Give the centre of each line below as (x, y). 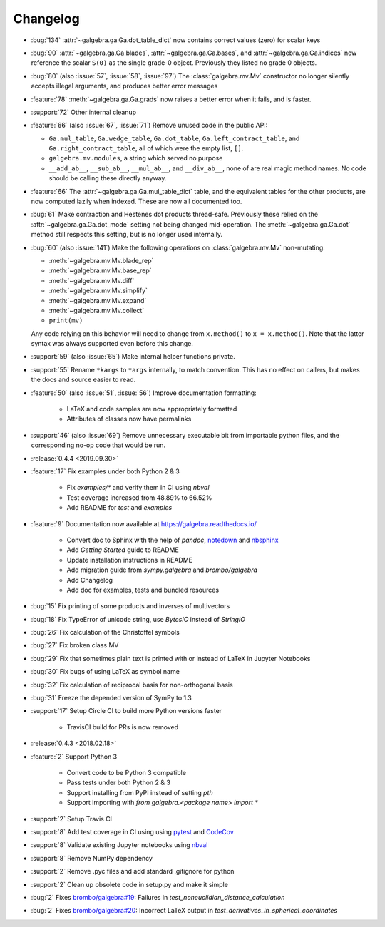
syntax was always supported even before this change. (112, 344)
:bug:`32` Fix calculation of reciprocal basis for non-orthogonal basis (132, 685)
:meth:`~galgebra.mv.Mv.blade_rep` (101, 260)
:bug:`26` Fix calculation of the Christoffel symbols (105, 632)
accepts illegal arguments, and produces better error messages (124, 86)
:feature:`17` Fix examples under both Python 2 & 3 (105, 471)
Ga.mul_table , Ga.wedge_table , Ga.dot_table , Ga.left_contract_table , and (174, 138)
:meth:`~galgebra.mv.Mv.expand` (98, 300)
